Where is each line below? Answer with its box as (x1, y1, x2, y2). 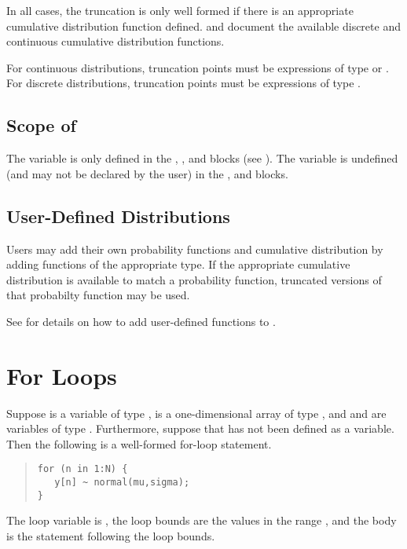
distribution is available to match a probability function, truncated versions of (6, 271, 382, 287)
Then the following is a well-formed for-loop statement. (6, 435, 272, 452)
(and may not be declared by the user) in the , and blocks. (6, 165, 288, 181)
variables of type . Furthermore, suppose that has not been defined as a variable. (6, 420, 394, 437)
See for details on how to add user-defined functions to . (6, 313, 276, 329)
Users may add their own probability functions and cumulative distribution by (6, 240, 383, 257)
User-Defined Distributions (6, 203, 230, 228)
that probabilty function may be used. (6, 287, 190, 303)
